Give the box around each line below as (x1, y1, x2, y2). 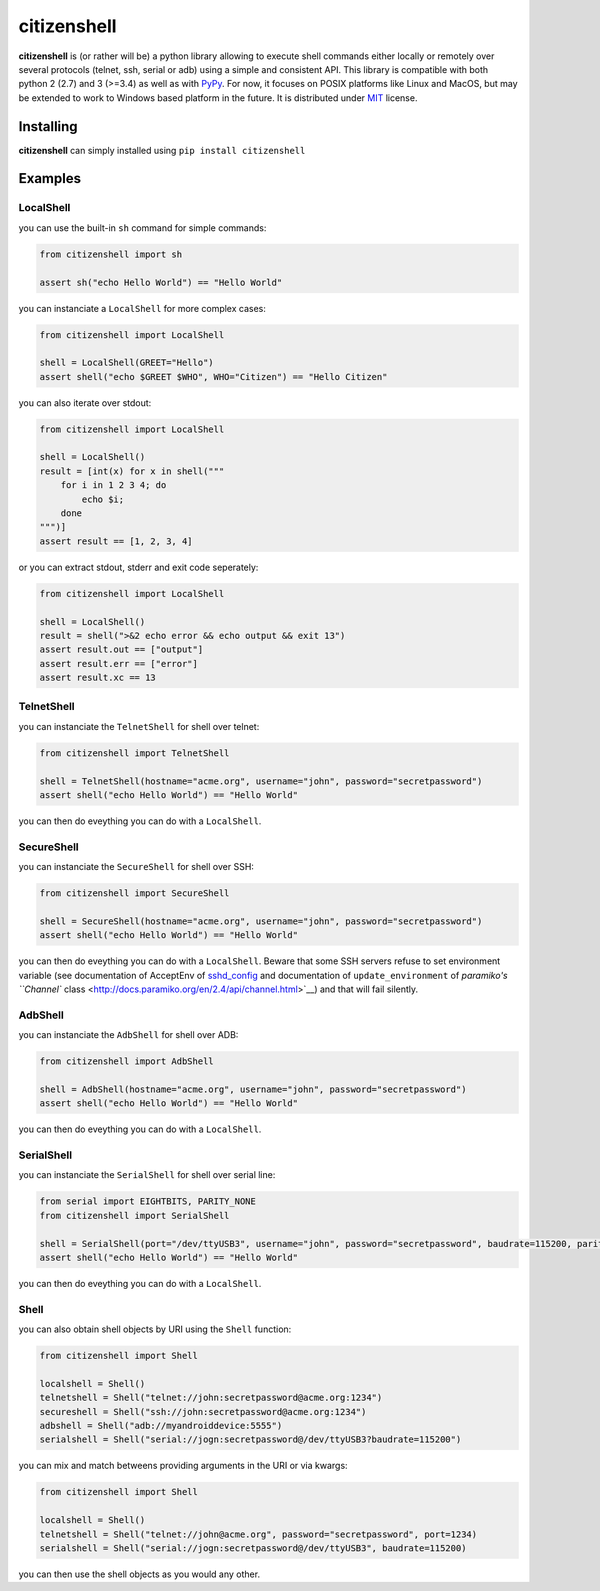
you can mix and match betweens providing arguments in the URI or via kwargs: (18, 1460, 349, 1472)
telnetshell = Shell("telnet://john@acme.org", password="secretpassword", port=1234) (39, 1528, 478, 1540)
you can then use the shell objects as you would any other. (18, 1568, 260, 1580)
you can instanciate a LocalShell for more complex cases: (18, 302, 267, 314)
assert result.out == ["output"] (39, 644, 204, 655)
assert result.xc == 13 (39, 672, 157, 684)
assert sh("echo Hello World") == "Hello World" (39, 276, 283, 288)
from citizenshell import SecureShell (39, 888, 230, 899)
